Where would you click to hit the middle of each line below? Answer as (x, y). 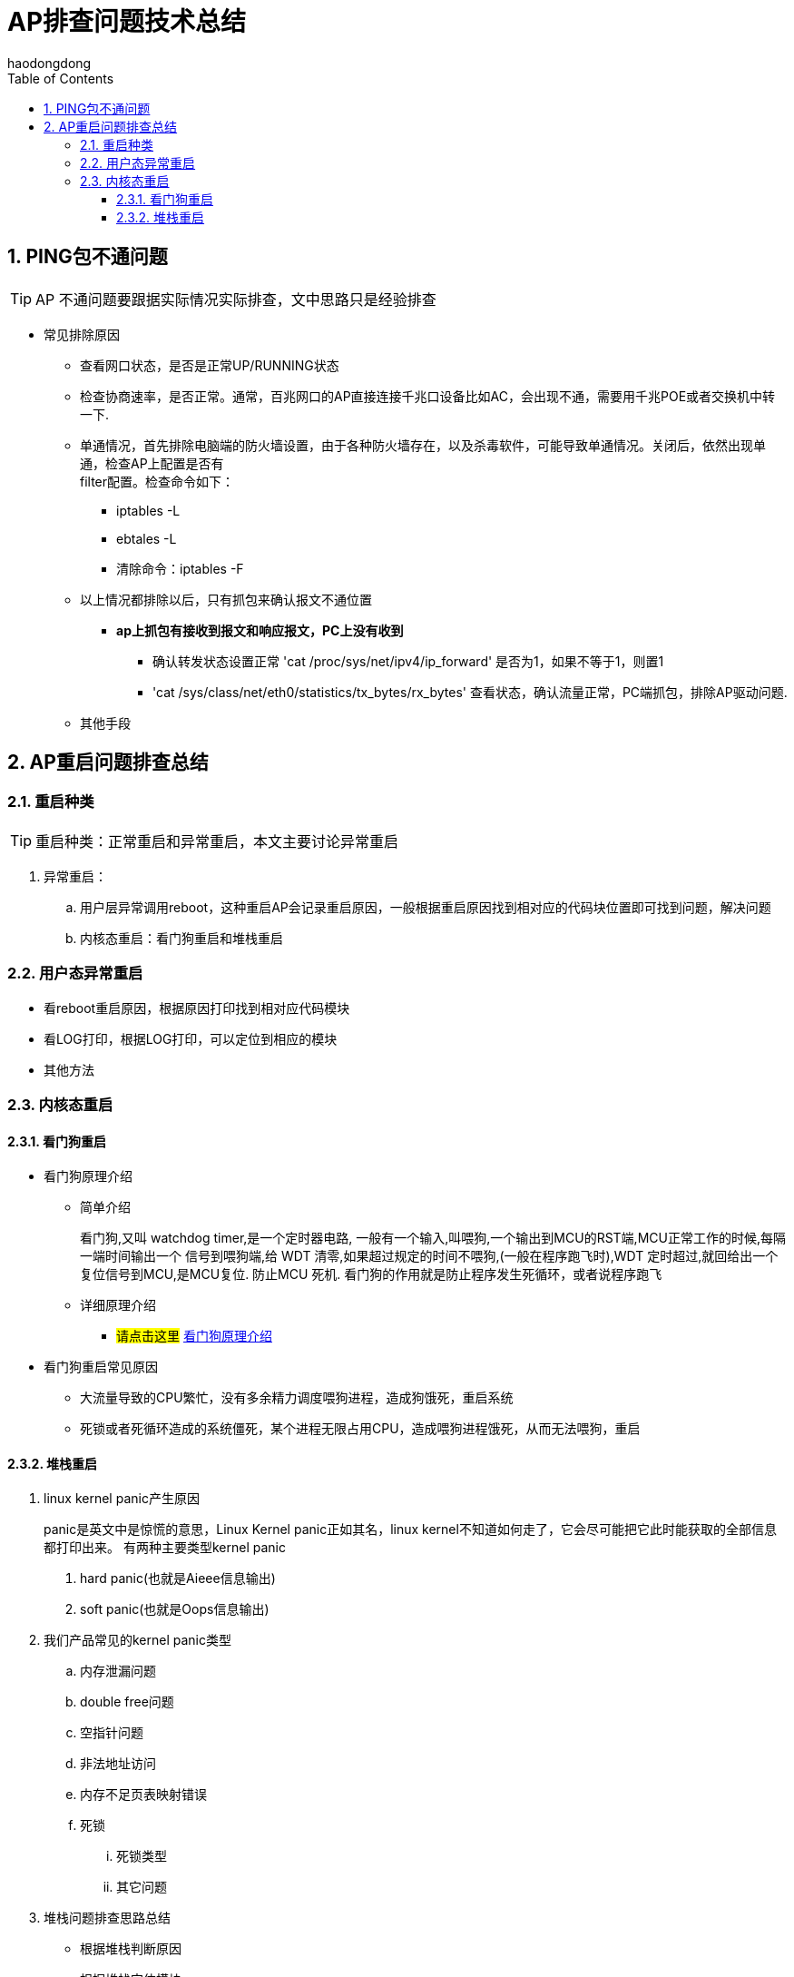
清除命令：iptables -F (180, 568)
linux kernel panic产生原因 (122, 1499)
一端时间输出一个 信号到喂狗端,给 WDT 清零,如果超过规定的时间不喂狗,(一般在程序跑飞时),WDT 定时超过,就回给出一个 (429, 1256)
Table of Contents (61, 78)
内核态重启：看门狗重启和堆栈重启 (181, 938)
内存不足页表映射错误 (143, 1795)
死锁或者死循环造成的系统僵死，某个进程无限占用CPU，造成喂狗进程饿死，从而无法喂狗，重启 (360, 1429)
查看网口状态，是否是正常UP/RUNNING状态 (210, 365)
